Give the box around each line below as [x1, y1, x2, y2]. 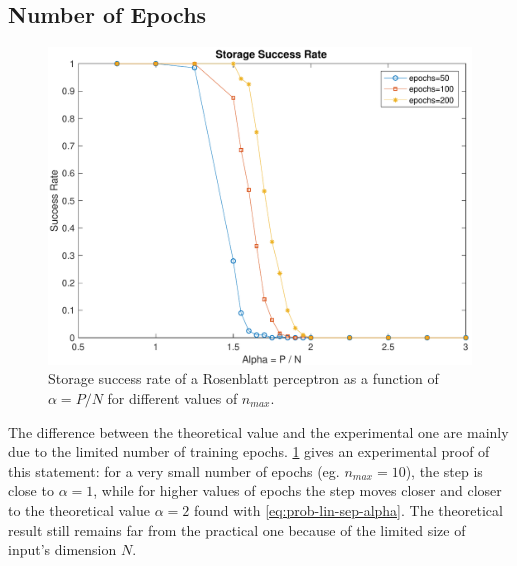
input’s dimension [8, 539, 117, 560]
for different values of [107, 387, 238, 408]
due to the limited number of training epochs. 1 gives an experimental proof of [8, 441, 490, 462]
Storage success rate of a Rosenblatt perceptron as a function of [48, 368, 439, 389]
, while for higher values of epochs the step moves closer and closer [93, 480, 502, 501]
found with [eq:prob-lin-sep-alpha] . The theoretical [193, 499, 503, 520]
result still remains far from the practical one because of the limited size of [8, 519, 466, 540]
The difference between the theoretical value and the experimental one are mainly [8, 421, 509, 442]
